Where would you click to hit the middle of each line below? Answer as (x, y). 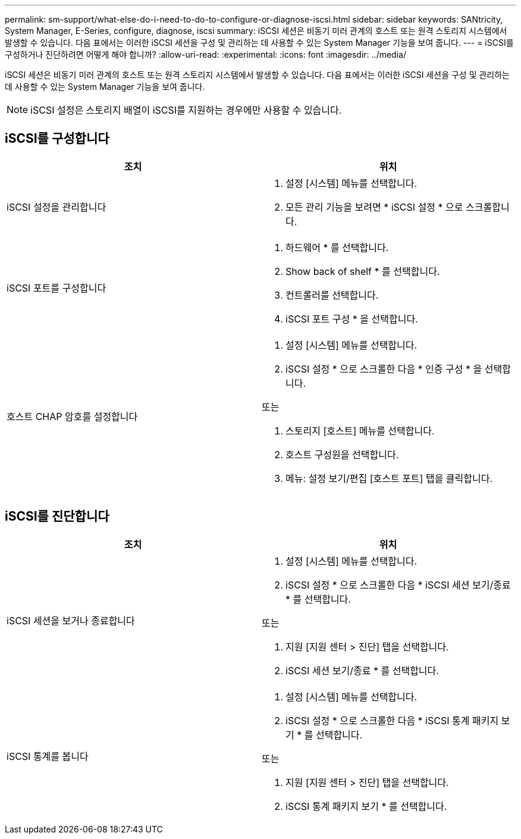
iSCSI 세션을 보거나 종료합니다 (71, 620)
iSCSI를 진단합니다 (57, 516)
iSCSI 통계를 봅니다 (48, 756)
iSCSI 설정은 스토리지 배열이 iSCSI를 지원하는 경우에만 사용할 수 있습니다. (186, 110)
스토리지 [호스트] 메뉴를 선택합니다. (360, 431)
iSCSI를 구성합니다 (57, 139)
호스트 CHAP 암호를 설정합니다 (72, 416)
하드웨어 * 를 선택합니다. (337, 247)
